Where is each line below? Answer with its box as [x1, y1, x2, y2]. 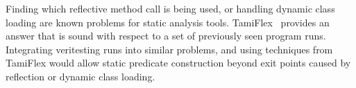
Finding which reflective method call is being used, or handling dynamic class [6, 1, 335, 15]
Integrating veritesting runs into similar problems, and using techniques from [6, 42, 333, 56]
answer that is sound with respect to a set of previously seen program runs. [6, 28, 326, 43]
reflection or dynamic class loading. [6, 69, 155, 83]
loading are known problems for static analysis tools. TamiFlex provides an [6, 15, 330, 29]
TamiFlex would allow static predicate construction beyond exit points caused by [6, 55, 351, 70]
